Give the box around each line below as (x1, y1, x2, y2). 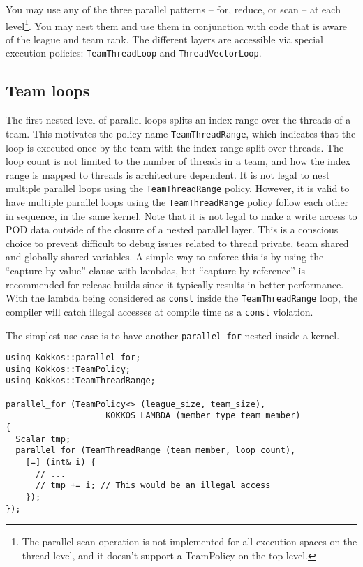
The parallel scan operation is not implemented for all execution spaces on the (22, 534, 357, 549)
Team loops (6, 80, 90, 101)
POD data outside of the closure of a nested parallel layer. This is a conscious (6, 222, 339, 237)
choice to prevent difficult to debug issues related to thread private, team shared (6, 235, 349, 250)
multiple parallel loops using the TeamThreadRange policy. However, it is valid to (6, 181, 350, 196)
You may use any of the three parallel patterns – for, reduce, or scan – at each (6, 2, 341, 16)
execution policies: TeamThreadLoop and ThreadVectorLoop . (6, 45, 262, 60)
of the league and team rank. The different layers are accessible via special (6, 31, 324, 46)
